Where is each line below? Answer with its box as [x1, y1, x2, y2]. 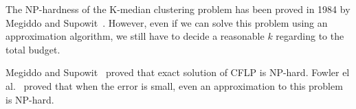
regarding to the [276, 29, 344, 43]
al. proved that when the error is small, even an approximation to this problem [5, 78, 343, 93]
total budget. [5, 42, 60, 56]
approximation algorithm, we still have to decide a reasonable [5, 29, 265, 43]
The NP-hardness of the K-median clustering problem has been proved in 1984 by [5, 2, 351, 16]
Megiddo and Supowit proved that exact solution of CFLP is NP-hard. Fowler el [5, 65, 350, 80]
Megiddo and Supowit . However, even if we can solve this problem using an [5, 15, 328, 29]
